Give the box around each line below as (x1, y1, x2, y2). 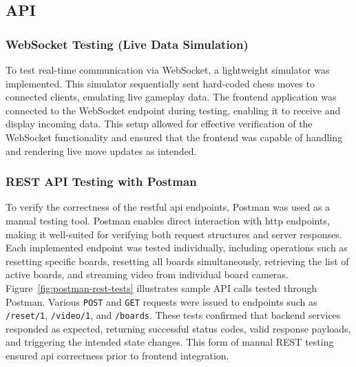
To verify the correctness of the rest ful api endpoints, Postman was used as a (6, 200, 331, 214)
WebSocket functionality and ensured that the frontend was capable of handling (6, 129, 343, 144)
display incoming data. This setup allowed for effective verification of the (6, 116, 313, 131)
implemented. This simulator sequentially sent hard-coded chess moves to (6, 76, 315, 90)
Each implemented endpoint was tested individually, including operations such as (6, 240, 348, 255)
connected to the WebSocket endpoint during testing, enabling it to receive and (6, 103, 341, 117)
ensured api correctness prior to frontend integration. (6, 348, 229, 363)
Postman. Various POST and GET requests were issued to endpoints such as (6, 294, 317, 308)
